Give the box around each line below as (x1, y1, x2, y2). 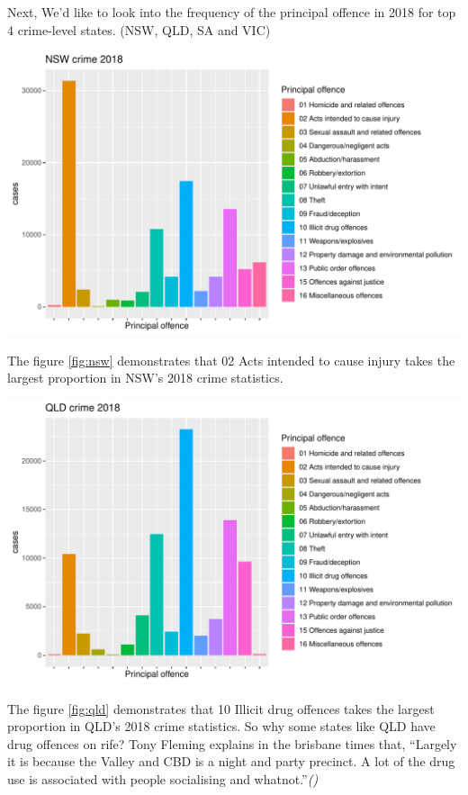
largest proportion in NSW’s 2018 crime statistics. (7, 368, 283, 387)
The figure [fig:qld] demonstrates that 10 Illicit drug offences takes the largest (7, 699, 435, 718)
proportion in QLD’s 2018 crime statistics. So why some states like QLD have (7, 717, 436, 736)
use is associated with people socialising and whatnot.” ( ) (7, 769, 319, 788)
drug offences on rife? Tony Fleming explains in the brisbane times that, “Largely (7, 734, 457, 753)
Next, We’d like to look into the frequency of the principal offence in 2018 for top (7, 3, 456, 21)
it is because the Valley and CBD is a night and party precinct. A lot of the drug (7, 752, 455, 771)
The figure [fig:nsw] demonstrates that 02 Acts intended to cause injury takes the (7, 350, 455, 369)
